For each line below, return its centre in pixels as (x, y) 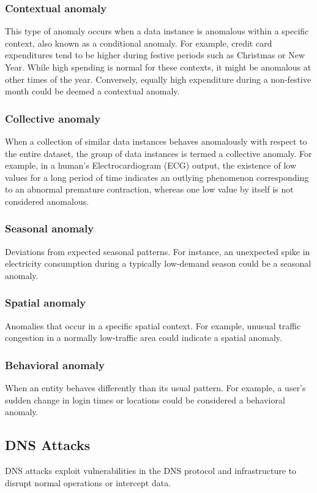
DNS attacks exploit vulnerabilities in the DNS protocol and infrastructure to (151, 471)
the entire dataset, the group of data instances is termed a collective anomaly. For (158, 153)
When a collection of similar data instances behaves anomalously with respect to (156, 141)
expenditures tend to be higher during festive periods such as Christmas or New (155, 55)
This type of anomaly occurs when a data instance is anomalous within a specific (157, 31)
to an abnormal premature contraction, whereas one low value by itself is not (149, 189)
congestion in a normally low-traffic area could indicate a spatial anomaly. (144, 338)
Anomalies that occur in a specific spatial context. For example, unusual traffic (153, 325)
